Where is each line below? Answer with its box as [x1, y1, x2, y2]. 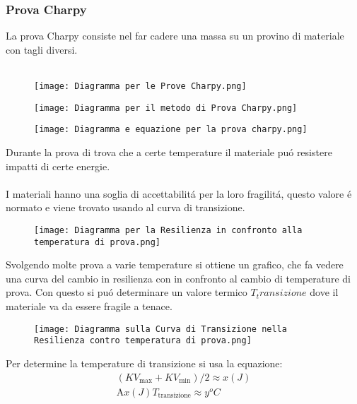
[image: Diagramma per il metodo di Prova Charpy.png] [34, 102, 298, 113]
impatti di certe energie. [6, 158, 110, 173]
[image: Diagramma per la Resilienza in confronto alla [34, 225, 303, 235]
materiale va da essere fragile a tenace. [6, 299, 172, 314]
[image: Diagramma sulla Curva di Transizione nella [34, 323, 287, 334]
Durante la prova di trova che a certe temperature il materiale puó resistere [6, 144, 332, 159]
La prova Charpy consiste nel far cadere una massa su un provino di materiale [6, 28, 344, 43]
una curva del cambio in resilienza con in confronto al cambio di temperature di [6, 271, 351, 285]
